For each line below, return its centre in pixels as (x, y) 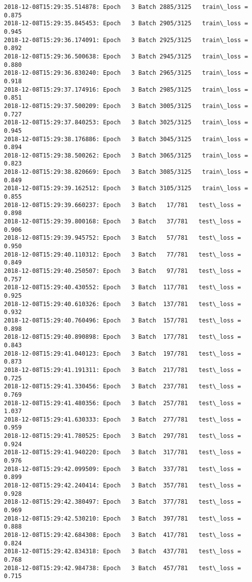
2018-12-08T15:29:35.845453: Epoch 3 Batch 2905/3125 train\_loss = (126, 24)
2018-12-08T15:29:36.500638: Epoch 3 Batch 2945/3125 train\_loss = (126, 56)
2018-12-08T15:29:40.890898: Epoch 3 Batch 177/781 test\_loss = (123, 337)
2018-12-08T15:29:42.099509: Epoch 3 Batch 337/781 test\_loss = (123, 469)
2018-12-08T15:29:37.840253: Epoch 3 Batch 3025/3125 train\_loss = (126, 123)
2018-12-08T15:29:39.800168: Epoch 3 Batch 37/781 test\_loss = (123, 222)
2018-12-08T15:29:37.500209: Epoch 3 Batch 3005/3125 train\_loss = (126, 106)
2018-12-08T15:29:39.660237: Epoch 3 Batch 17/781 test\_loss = (123, 205)
